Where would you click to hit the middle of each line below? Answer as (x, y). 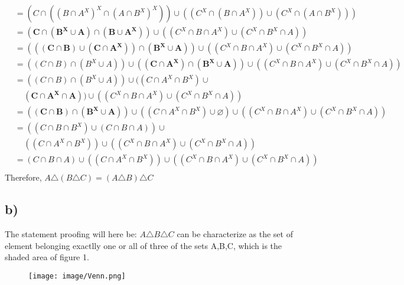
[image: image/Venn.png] (77, 276)
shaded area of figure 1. (47, 257)
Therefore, (23, 177)
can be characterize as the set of (235, 234)
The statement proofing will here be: (71, 234)
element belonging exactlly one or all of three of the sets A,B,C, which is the (144, 245)
